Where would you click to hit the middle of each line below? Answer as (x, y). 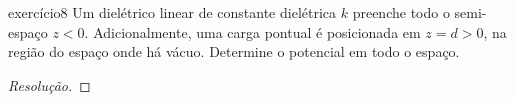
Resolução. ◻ (49, 84)
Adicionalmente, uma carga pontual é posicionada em (257, 31)
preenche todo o (401, 12)
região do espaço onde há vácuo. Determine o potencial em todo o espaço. (234, 51)
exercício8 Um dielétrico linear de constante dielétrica (172, 12)
